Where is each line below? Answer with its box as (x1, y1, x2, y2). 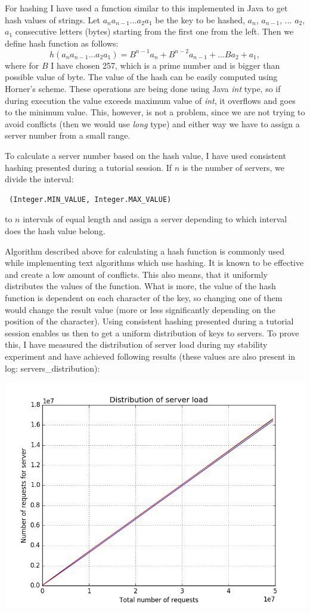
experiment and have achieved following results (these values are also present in (5, 350, 296, 362)
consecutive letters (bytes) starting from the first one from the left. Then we (15, 25, 294, 38)
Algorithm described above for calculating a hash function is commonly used (5, 244, 285, 257)
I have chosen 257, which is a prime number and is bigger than (51, 59, 280, 71)
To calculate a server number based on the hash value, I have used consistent (5, 149, 286, 162)
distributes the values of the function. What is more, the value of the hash (5, 280, 276, 292)
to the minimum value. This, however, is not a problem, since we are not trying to (5, 106, 305, 118)
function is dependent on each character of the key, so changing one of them (5, 291, 283, 304)
